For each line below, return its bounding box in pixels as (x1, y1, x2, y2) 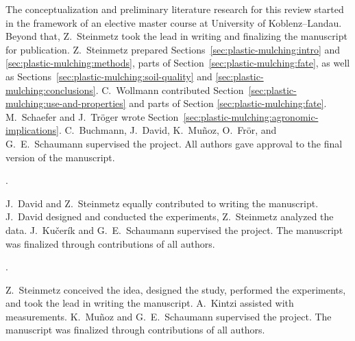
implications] (5, 123, 59, 137)
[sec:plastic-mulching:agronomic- (183, 109, 319, 124)
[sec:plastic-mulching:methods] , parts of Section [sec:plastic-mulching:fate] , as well (5, 56, 350, 70)
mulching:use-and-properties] (5, 96, 126, 110)
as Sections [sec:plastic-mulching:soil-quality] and (5, 69, 212, 83)
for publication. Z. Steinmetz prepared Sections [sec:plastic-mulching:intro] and (5, 42, 341, 56)
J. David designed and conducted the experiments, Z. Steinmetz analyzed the (5, 209, 334, 224)
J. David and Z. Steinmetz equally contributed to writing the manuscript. (5, 196, 319, 210)
